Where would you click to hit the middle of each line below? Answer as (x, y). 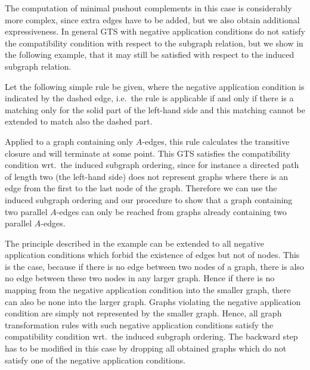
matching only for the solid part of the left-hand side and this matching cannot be (155, 109)
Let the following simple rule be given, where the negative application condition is (155, 86)
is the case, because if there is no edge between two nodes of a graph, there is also (154, 266)
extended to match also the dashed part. (79, 121)
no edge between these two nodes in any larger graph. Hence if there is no (140, 278)
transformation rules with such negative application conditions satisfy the (139, 324)
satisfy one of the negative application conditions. (95, 360)
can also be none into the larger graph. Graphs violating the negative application (153, 301)
